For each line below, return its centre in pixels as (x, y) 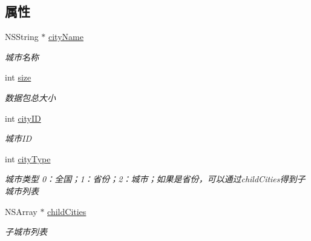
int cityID (23, 118)
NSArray (21, 211)
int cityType (28, 158)
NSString (22, 37)
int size (18, 77)
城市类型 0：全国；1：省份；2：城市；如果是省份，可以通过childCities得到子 (155, 179)
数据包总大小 (30, 97)
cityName (66, 37)
